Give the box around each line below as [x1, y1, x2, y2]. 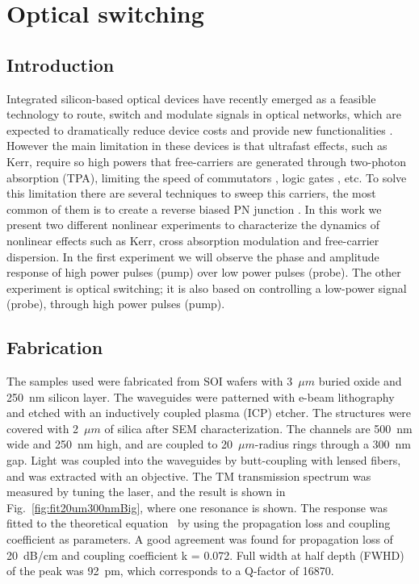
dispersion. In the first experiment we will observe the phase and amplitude [6, 248, 379, 265]
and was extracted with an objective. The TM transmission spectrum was [6, 467, 371, 484]
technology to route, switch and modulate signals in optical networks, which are [6, 106, 401, 123]
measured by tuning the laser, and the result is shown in [6, 483, 286, 500]
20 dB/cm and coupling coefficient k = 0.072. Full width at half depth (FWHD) [6, 546, 404, 563]
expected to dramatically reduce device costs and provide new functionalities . [6, 121, 393, 138]
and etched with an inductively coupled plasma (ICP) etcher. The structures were [6, 404, 412, 421]
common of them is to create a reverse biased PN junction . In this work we [6, 200, 382, 217]
